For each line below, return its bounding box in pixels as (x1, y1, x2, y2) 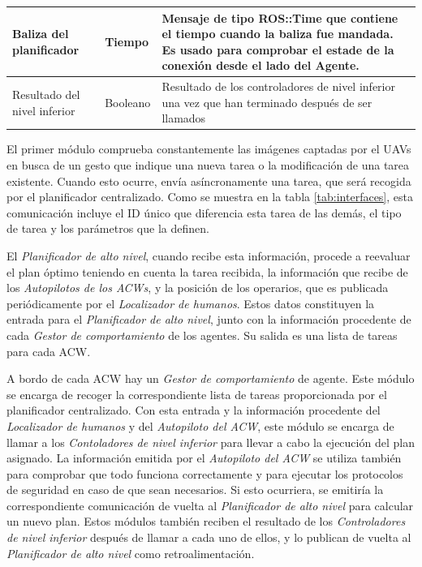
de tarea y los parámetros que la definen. (6, 220, 209, 237)
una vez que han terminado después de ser (161, 93, 372, 110)
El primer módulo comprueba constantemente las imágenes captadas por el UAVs (6, 140, 411, 157)
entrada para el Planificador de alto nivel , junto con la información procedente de (6, 311, 411, 328)
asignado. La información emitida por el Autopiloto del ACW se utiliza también (6, 449, 402, 466)
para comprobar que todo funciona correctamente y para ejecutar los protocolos (6, 465, 403, 482)
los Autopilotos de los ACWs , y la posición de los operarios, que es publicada (6, 279, 389, 296)
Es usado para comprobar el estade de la (161, 41, 394, 58)
